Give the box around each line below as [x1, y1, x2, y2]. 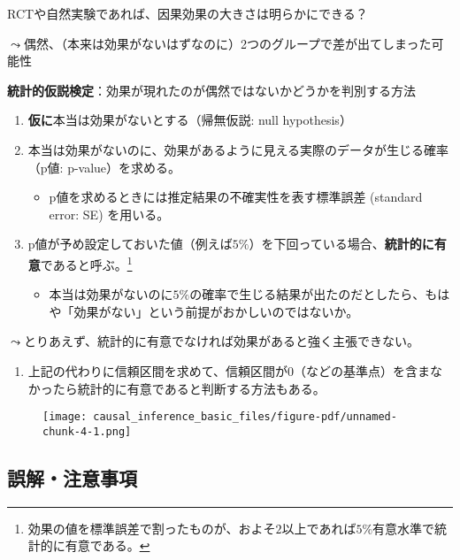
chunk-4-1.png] [42, 425, 132, 438]
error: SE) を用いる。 [49, 204, 170, 223]
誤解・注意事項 [7, 464, 137, 491]
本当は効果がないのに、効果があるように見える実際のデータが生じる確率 [27, 140, 448, 158]
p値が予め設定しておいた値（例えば [27, 234, 233, 253]
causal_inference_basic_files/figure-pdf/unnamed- [93, 410, 397, 424]
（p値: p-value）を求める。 [27, 157, 181, 176]
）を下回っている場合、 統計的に [249, 234, 434, 253]
